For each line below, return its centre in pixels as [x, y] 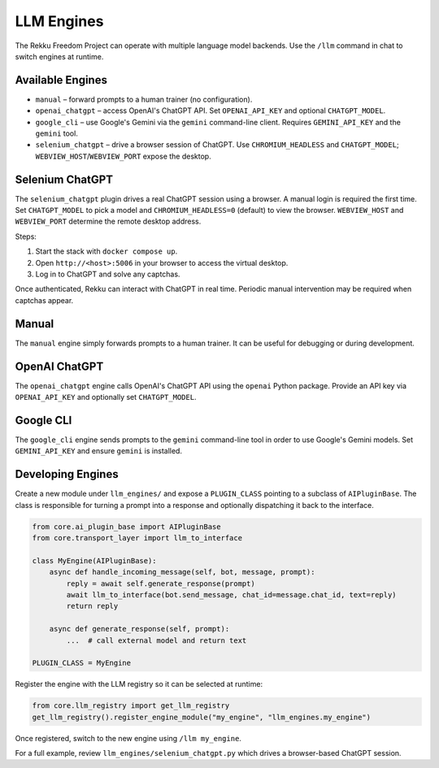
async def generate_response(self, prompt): [139, 629]
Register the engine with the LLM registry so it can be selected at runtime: [139, 684]
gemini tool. [57, 133]
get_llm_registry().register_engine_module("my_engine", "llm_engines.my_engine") [202, 717]
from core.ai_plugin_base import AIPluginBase [126, 527]
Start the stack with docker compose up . [106, 251]
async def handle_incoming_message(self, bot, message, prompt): [182, 572]
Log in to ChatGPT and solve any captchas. [108, 274]
